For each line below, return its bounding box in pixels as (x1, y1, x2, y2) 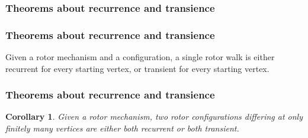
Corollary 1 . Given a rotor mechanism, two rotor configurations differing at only (5, 110, 303, 123)
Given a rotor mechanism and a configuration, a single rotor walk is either (5, 51, 275, 63)
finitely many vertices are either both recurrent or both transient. (5, 122, 239, 134)
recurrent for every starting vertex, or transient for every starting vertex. (5, 62, 269, 74)
